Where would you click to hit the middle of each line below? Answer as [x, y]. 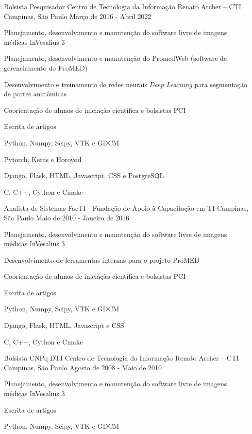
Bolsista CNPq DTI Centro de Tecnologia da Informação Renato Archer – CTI [122, 358]
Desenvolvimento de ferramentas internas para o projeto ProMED [102, 260]
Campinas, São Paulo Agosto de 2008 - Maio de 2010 [83, 367]
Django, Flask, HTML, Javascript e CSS [64, 325]
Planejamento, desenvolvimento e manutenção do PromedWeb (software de [116, 58]
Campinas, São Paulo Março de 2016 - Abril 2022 [78, 16]
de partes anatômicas [35, 94]
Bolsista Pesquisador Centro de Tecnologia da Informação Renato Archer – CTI [123, 6]
